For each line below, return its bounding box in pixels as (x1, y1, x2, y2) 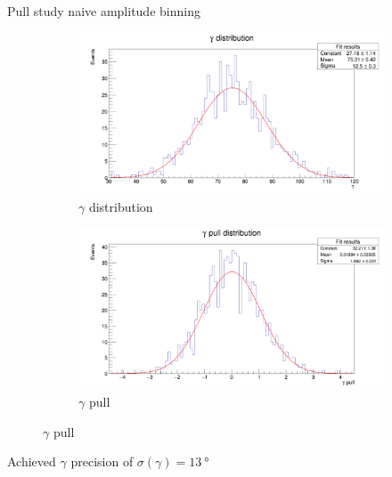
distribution (88, 197, 153, 215)
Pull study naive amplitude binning (7, 2, 200, 20)
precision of (70, 452, 134, 471)
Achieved (7, 452, 56, 471)
